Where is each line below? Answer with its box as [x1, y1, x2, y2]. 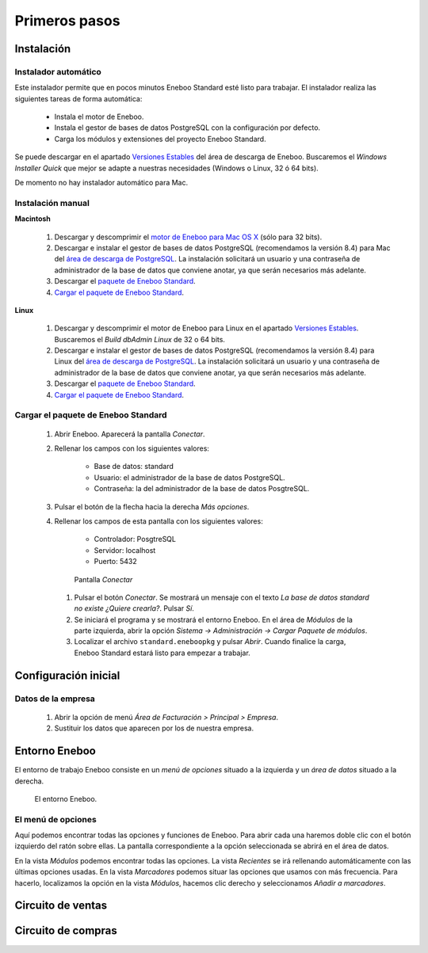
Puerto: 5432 [94, 557, 138, 566]
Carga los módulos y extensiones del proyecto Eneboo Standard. [54, 134, 266, 143]
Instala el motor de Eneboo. [54, 112, 144, 122]
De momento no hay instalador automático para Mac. [14, 178, 189, 188]
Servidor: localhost [94, 545, 156, 555]
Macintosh [14, 214, 52, 223]
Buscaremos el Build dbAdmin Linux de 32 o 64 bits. [54, 334, 226, 344]
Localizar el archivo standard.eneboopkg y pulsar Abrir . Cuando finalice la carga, [74, 637, 346, 646]
